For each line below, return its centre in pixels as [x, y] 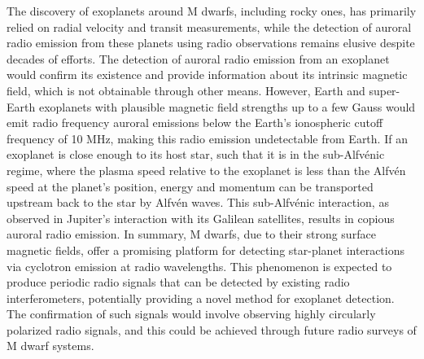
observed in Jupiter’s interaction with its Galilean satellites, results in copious [201, 218]
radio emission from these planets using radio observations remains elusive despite [211, 43]
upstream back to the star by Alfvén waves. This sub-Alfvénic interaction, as [198, 202]
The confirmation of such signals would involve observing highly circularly [191, 314]
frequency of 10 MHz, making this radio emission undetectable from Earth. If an [207, 138]
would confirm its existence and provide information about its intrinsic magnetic [207, 74]
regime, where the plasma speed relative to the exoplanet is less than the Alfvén [206, 170]
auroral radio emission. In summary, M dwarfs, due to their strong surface [191, 234]
